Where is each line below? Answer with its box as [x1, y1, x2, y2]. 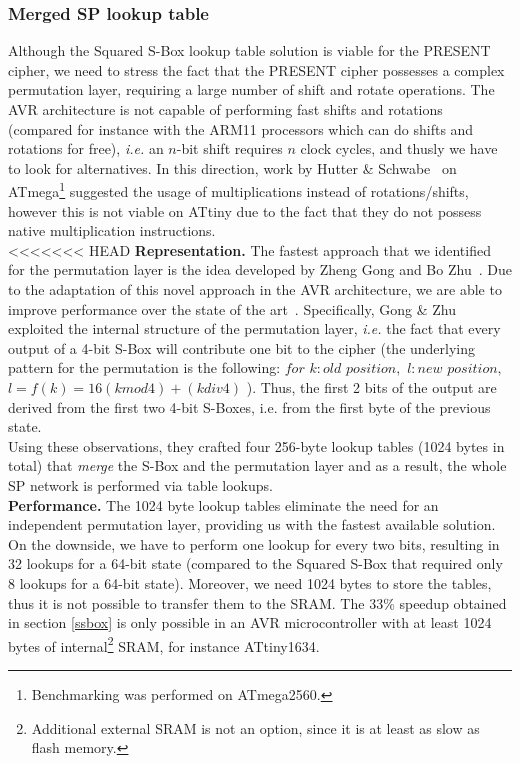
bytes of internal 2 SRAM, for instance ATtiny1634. [8, 632, 320, 656]
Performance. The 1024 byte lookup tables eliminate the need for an [8, 494, 439, 515]
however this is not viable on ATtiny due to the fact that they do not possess [8, 200, 482, 221]
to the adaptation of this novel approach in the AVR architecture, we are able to [8, 279, 502, 299]
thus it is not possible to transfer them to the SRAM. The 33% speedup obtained [8, 592, 507, 613]
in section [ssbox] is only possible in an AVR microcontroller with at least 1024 [8, 612, 492, 633]
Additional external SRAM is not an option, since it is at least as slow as [31, 717, 480, 738]
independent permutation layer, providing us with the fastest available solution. [8, 514, 496, 535]
